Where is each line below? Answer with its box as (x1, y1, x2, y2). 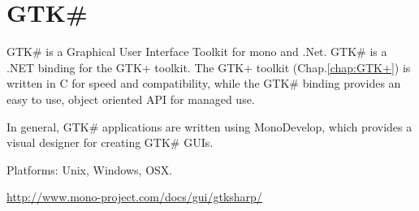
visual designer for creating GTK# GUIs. (6, 134, 214, 151)
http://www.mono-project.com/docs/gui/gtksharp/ (6, 188, 262, 205)
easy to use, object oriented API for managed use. (6, 90, 255, 107)
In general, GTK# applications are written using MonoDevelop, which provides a (6, 118, 413, 135)
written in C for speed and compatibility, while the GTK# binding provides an (6, 75, 401, 92)
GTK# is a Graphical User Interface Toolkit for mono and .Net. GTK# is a (6, 43, 387, 60)
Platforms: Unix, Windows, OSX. (6, 161, 173, 178)
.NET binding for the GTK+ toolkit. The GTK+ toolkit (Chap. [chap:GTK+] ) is (6, 58, 411, 75)
